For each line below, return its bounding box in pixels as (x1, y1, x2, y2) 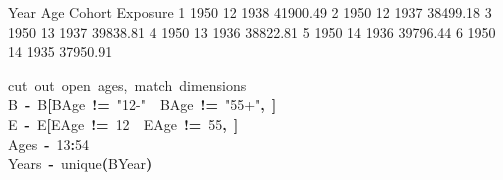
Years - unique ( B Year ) (8, 153, 153, 174)
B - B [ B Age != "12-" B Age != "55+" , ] (8, 94, 277, 115)
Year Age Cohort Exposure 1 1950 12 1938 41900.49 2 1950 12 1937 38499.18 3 (8, 2, 492, 22)
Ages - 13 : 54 (8, 133, 90, 154)
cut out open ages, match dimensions (8, 74, 247, 95)
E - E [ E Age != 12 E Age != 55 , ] (8, 113, 239, 134)
